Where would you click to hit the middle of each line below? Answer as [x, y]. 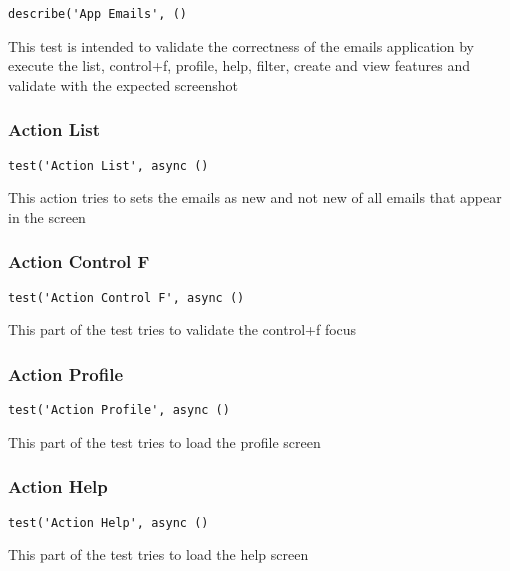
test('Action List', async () [108, 165]
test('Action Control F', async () [126, 297]
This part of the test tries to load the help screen [158, 554]
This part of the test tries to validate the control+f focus [182, 329]
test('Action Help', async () [108, 522]
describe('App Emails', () [97, 14]
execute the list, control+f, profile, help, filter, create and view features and [239, 65]
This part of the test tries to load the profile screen [164, 441]
